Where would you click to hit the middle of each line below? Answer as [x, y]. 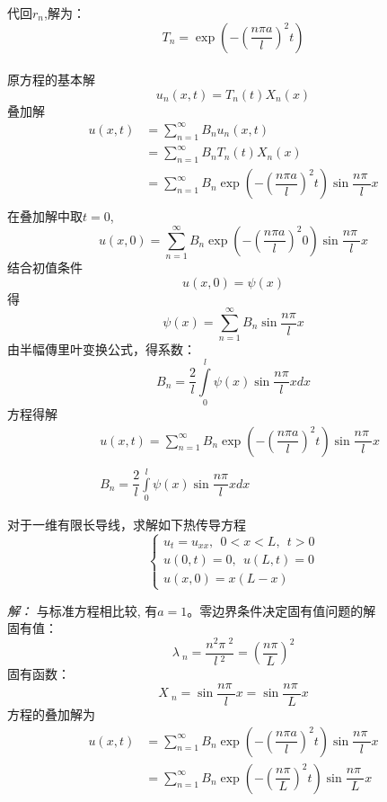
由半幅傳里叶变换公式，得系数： [101, 349]
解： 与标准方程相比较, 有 [83, 610]
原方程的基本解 [51, 80]
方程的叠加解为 [51, 713]
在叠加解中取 [45, 216]
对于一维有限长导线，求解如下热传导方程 [127, 524]
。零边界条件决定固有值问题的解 [281, 610]
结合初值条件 [45, 267]
